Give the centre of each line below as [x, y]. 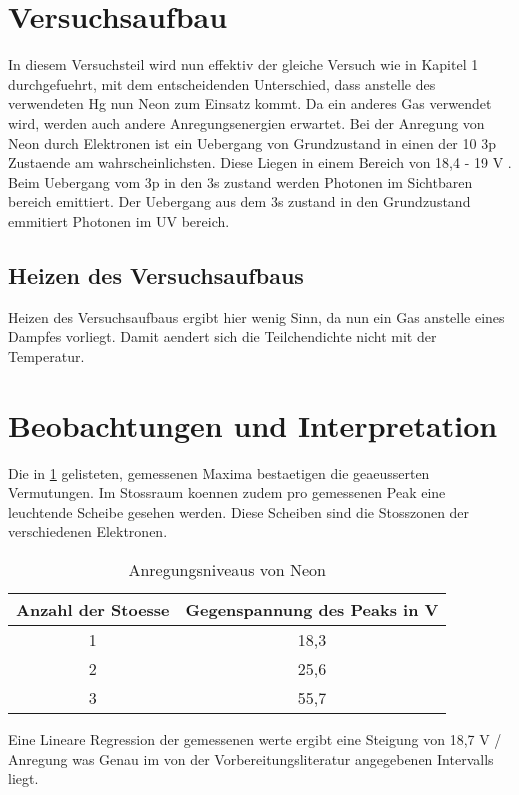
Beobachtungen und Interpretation [253, 424]
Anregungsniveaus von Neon [227, 569]
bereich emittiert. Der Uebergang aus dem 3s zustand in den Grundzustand [239, 201]
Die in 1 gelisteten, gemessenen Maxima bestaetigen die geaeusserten [219, 472]
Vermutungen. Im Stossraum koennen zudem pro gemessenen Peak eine [227, 492]
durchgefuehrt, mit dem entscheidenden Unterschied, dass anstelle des [222, 83]
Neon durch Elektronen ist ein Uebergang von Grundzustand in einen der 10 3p [252, 142]
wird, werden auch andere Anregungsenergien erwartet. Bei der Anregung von [246, 122]
